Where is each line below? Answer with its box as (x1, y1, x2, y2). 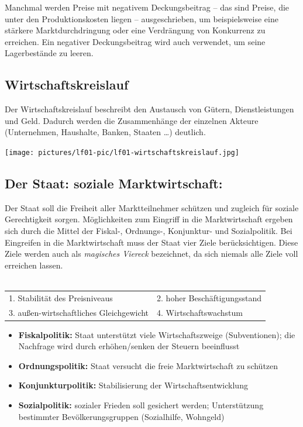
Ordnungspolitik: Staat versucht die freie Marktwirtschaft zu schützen (18, 359, 278, 371)
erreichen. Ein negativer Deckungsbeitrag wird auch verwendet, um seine (5, 35, 266, 47)
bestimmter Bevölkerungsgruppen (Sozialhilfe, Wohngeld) (18, 410, 225, 422)
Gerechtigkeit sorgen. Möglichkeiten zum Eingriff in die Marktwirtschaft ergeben (5, 213, 293, 225)
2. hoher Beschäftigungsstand (157, 291, 262, 304)
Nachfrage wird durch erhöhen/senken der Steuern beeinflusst (18, 340, 240, 352)
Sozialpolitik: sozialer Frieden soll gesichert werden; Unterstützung (18, 399, 264, 411)
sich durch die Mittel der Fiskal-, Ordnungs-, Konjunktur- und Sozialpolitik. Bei (5, 225, 292, 236)
